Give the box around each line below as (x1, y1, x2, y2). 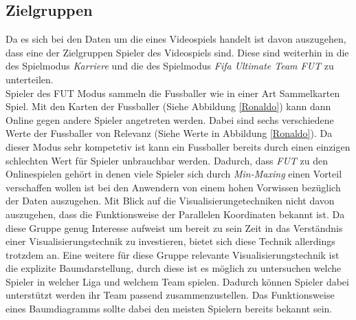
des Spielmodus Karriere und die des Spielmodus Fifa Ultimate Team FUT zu (5, 58, 334, 73)
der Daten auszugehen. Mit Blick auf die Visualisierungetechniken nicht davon (5, 193, 335, 208)
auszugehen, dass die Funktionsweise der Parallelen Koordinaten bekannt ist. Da (5, 206, 345, 221)
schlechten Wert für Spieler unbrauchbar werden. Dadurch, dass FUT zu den (5, 153, 328, 167)
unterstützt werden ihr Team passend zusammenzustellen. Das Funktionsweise (5, 288, 335, 302)
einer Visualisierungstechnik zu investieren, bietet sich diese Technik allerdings (5, 234, 335, 248)
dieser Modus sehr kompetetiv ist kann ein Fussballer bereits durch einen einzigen (5, 139, 351, 153)
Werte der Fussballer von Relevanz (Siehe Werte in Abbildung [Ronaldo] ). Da (5, 126, 333, 140)
